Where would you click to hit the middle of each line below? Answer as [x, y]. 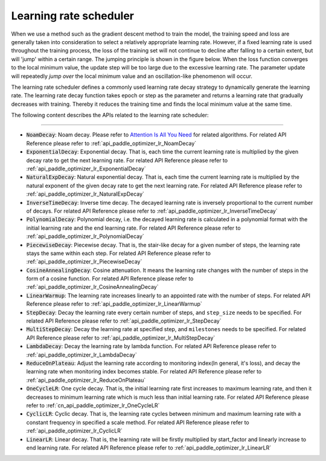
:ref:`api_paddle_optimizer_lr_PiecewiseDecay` [84, 262]
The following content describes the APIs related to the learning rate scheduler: [110, 115]
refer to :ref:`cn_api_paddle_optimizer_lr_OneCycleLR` [93, 405]
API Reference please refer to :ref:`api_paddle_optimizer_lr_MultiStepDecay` [121, 338]
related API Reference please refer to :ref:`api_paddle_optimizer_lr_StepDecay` [124, 321]
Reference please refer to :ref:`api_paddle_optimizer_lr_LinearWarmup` [114, 304]
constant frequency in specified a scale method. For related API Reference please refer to [138, 422]
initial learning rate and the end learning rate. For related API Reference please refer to [133, 228]
